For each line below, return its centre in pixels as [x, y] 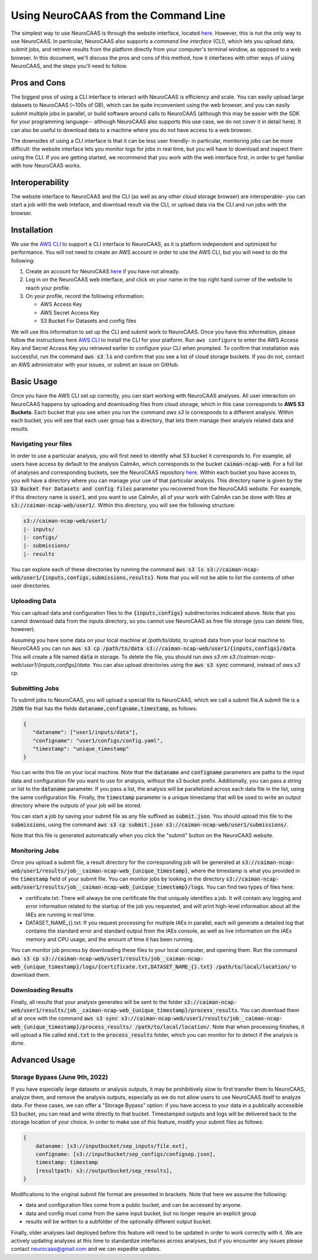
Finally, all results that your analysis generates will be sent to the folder [97, 1002]
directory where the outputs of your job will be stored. [76, 805]
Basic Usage [34, 382]
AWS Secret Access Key [70, 312]
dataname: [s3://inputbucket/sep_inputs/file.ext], [112, 1146]
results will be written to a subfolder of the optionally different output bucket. [119, 1222]
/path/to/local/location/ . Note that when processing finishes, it [220, 1026]
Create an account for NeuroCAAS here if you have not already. [103, 271]
